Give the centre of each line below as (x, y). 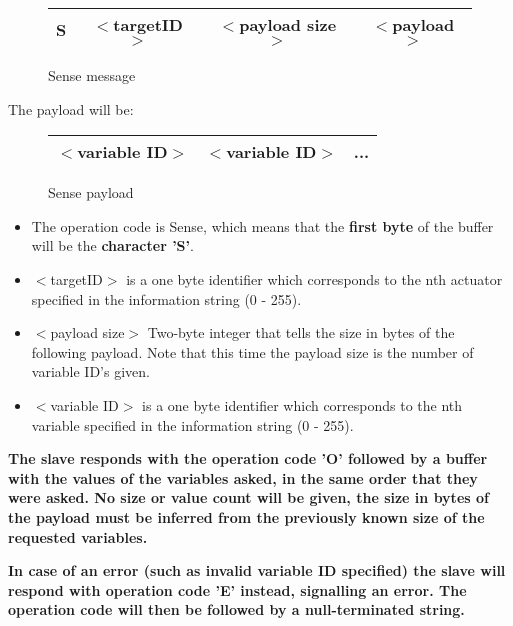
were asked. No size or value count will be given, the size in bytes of (248, 497)
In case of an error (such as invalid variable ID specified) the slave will (257, 570)
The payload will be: (71, 108)
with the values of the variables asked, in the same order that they (243, 477)
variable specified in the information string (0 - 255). (192, 424)
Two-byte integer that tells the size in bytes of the (301, 332)
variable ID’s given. (90, 371)
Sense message (92, 75)
